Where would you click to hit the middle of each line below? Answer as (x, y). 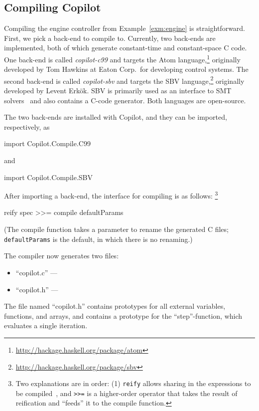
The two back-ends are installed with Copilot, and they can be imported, (116, 117)
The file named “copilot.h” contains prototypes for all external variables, (115, 306)
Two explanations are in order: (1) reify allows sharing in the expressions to (133, 383)
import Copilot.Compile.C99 (47, 143)
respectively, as (27, 126)
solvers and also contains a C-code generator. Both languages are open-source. (125, 100)
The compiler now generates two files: (62, 256)
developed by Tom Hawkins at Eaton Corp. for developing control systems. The (126, 69)
